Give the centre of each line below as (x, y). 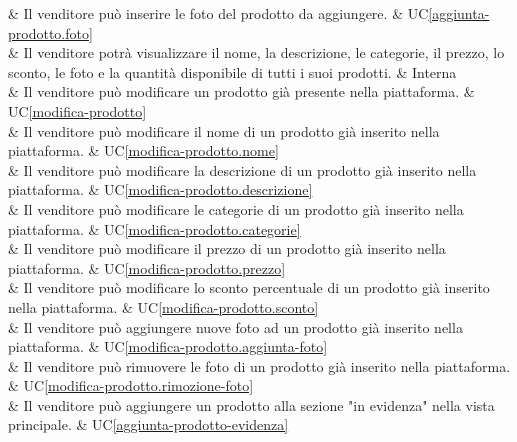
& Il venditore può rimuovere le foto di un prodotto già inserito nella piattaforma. (259, 365)
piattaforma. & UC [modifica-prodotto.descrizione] (160, 189)
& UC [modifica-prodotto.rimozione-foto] (131, 385)
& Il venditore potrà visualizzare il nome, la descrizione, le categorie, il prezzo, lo (256, 52)
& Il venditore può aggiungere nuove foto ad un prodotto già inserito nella (235, 326)
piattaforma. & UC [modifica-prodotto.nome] (143, 150)
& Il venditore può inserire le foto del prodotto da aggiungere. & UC (218, 13)
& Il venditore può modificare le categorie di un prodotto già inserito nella (236, 208)
